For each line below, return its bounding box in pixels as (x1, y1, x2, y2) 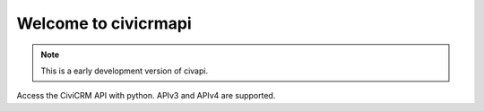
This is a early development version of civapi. (40, 65, 209, 76)
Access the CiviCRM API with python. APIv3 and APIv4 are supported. (16, 90, 276, 101)
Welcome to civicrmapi (16, 13, 192, 33)
